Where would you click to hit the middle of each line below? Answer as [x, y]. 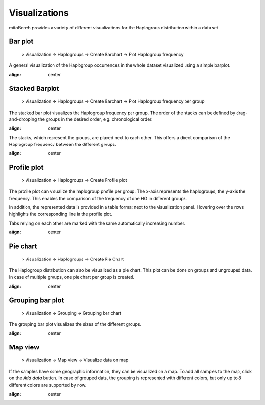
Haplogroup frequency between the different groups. [63, 145]
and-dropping [23, 119]
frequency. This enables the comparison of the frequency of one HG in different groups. [98, 198]
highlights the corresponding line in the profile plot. [61, 214]
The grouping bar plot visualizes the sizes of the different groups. [75, 324]
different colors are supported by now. [48, 385]
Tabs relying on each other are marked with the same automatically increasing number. [97, 223]
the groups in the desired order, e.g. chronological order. [95, 119]
